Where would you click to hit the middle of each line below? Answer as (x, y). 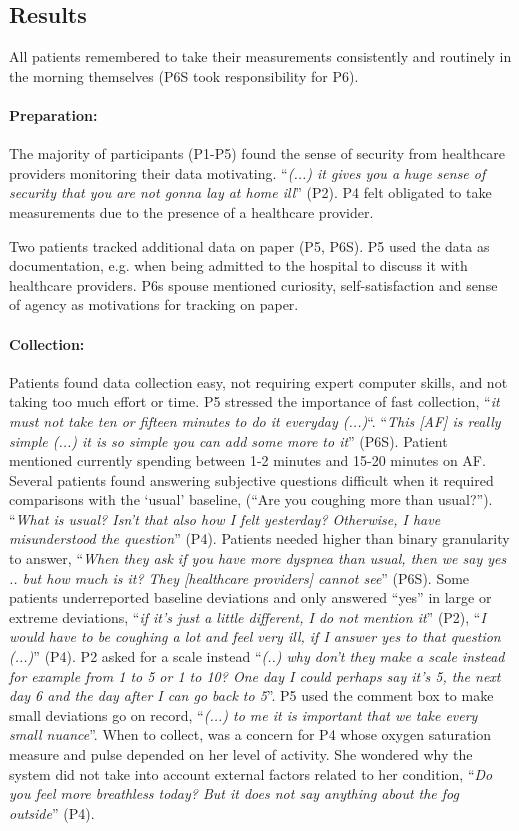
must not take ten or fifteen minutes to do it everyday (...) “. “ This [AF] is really (255, 420)
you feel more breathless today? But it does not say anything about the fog (234, 793)
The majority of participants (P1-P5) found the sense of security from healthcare (257, 153)
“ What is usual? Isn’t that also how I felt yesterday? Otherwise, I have (225, 518)
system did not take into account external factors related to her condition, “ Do (251, 773)
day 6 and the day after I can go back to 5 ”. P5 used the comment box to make (251, 695)
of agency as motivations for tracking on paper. (154, 304)
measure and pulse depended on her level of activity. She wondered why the (241, 754)
